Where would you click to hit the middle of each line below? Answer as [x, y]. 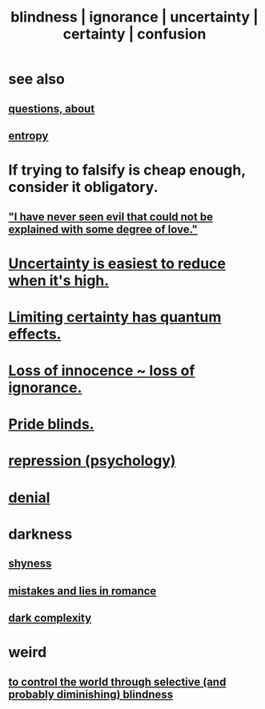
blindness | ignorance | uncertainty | [135, 17]
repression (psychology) [92, 461]
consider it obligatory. [83, 187]
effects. [35, 334]
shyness [30, 564]
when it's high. [59, 280]
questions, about [52, 108]
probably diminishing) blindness [91, 694]
